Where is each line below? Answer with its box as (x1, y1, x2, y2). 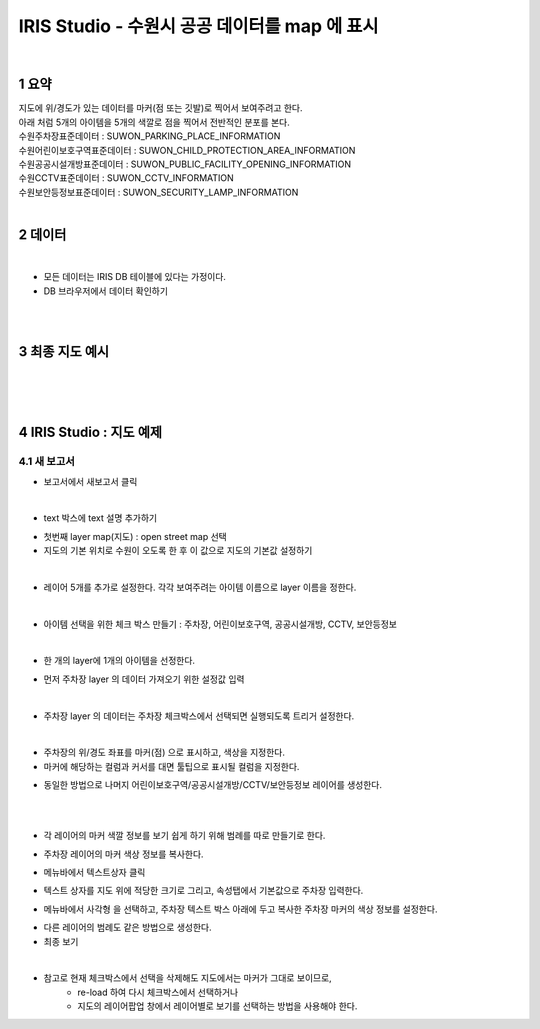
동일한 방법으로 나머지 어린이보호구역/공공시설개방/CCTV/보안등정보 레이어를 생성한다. (43, 779, 382, 791)
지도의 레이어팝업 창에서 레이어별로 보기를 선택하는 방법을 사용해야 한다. (77, 1000, 358, 1012)
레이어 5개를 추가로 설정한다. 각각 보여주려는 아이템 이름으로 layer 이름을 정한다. (43, 581, 357, 593)
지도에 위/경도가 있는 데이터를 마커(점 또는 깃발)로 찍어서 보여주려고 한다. (18, 102, 304, 114)
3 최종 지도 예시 (18, 343, 110, 360)
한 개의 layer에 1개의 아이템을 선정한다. (43, 655, 195, 667)
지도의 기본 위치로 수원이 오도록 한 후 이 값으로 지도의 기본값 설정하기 (43, 545, 313, 557)
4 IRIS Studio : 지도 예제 (18, 424, 163, 441)
